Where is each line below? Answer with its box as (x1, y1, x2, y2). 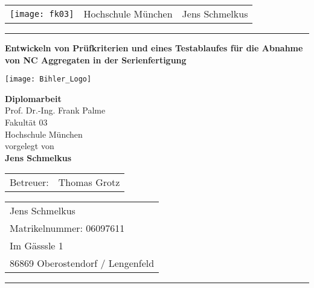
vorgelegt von (5, 139, 54, 152)
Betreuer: (10, 175, 49, 190)
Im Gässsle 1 (10, 238, 63, 253)
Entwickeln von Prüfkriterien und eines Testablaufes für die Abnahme (5, 42, 303, 54)
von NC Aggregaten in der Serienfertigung (5, 53, 187, 66)
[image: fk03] (10, 8, 74, 19)
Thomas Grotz (58, 175, 120, 190)
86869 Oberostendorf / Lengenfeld (10, 256, 155, 270)
